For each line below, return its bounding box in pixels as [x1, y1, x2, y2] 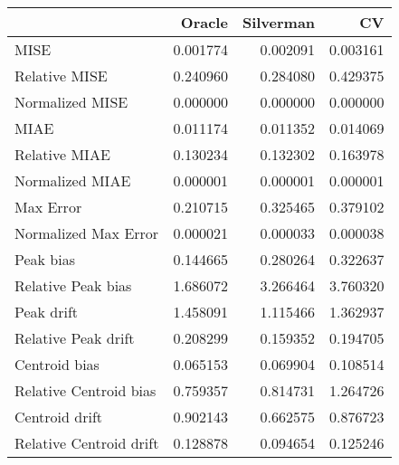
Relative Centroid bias [14, 380, 157, 401]
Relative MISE [14, 65, 108, 86]
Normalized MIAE [14, 170, 131, 191]
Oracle [180, 12, 228, 33]
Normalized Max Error [14, 223, 159, 243]
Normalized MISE [14, 91, 128, 112]
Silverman [242, 12, 316, 33]
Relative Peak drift [14, 327, 135, 348]
